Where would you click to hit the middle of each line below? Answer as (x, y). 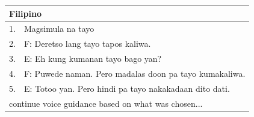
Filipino (25, 13)
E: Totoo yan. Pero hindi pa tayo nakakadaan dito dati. (127, 88)
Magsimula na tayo (59, 28)
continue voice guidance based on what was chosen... (106, 103)
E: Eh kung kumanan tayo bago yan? (93, 58)
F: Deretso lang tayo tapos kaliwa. (87, 43)
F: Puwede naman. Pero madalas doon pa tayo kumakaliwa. (135, 73)
